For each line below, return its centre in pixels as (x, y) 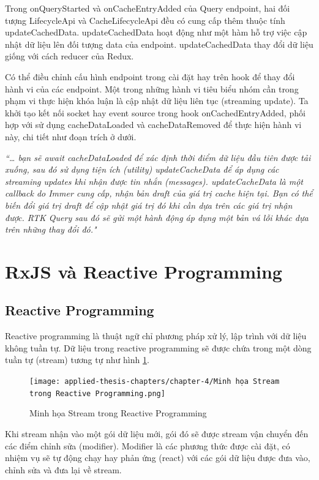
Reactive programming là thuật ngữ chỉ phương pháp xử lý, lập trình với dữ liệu (156, 336)
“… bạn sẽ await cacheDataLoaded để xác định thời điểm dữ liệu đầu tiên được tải (158, 157)
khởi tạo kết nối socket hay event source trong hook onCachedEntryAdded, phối (155, 112)
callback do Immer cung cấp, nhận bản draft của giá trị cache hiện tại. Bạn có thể (159, 193)
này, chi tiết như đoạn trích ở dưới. (71, 136)
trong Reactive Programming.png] (97, 393)
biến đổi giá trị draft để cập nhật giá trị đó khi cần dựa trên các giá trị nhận (149, 205)
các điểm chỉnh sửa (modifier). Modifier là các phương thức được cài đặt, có (148, 445)
